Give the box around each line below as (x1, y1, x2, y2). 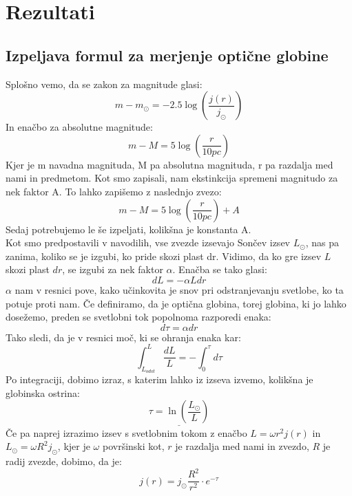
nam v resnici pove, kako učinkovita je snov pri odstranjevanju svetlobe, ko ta (14, 282, 344, 296)
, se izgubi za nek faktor (62, 262, 163, 277)
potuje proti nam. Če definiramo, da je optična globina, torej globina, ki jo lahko (6, 296, 346, 310)
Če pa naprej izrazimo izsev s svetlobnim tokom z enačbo (6, 425, 247, 440)
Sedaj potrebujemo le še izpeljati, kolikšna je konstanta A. (6, 222, 251, 236)
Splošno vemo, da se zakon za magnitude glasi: (6, 76, 203, 91)
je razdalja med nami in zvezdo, (175, 439, 309, 453)
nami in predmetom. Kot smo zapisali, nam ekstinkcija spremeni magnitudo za (6, 171, 338, 185)
